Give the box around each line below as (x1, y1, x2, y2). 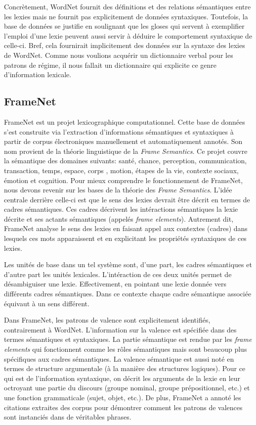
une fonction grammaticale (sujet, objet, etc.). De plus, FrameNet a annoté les (4, 392, 241, 402)
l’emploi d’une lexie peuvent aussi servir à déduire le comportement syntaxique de (4, 30, 253, 41)
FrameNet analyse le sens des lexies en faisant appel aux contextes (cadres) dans (4, 223, 248, 234)
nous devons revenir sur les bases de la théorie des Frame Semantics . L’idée (4, 185, 232, 195)
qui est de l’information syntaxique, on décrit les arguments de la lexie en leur (4, 373, 241, 383)
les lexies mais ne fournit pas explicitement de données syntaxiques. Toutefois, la (4, 11, 248, 21)
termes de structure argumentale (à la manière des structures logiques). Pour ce (4, 363, 246, 374)
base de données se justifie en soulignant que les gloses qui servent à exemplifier (4, 21, 245, 31)
